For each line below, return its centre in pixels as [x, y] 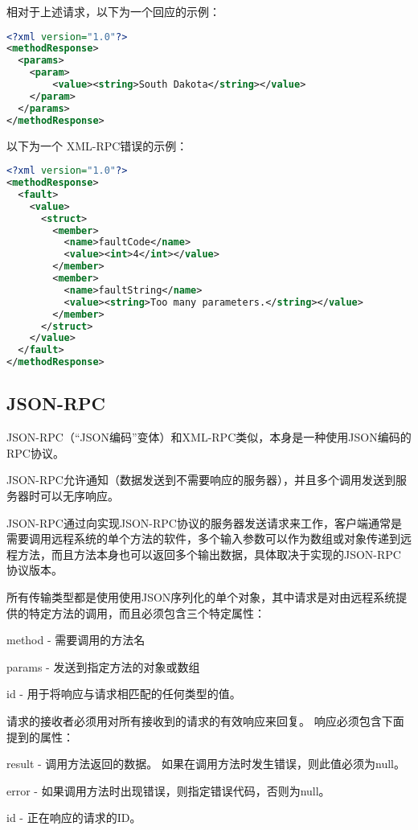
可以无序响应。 [79, 496]
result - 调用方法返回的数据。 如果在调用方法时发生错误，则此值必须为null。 [206, 764]
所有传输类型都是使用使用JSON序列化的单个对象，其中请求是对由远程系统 [201, 597]
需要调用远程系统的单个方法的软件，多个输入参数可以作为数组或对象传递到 [203, 538]
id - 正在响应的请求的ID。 [74, 818]
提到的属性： [40, 736]
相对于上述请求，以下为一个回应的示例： [113, 11]
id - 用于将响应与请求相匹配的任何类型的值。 [124, 694]
